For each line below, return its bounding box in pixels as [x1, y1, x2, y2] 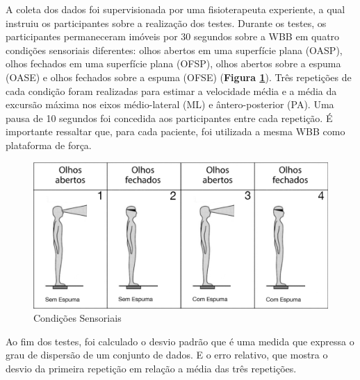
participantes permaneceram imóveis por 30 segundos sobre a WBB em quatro [6, 29, 340, 44]
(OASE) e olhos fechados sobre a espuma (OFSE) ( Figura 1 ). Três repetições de [6, 69, 352, 84]
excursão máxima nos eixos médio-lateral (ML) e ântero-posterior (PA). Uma [6, 97, 334, 112]
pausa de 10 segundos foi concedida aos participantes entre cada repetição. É [6, 110, 333, 125]
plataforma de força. [6, 137, 92, 152]
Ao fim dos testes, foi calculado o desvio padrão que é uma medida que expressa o [6, 334, 354, 348]
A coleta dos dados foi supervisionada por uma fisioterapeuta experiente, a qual [6, 2, 345, 16]
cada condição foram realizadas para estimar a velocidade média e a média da [6, 83, 337, 98]
